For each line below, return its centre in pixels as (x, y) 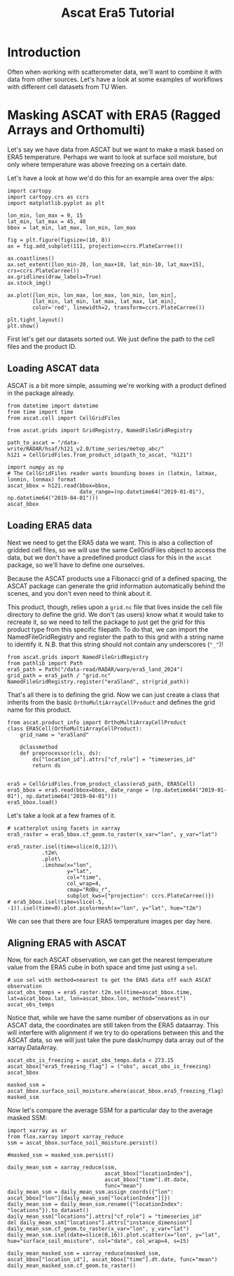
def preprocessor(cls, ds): (61, 753)
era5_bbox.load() (33, 802)
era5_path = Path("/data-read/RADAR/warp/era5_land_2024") (95, 669)
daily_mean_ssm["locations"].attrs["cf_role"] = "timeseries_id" (104, 1217)
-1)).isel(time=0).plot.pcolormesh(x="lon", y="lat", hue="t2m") (104, 908)
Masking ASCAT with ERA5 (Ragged (114, 115)
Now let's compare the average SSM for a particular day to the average (110, 1110)
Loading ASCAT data (53, 369)
